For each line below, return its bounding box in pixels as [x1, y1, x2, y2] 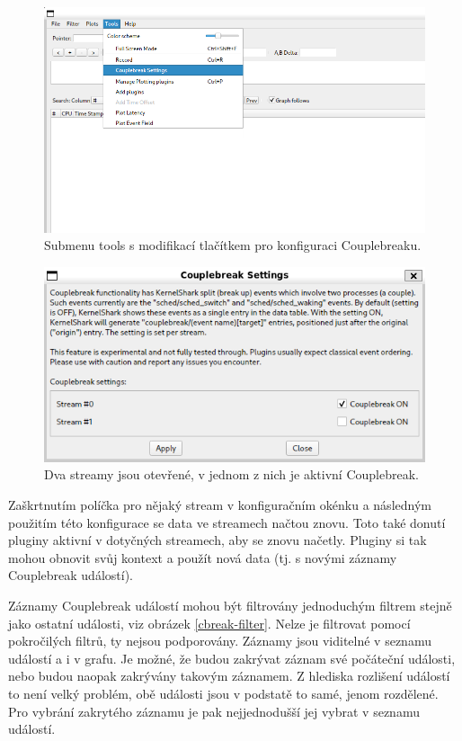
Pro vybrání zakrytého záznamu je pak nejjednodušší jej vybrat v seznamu [8, 701, 420, 720]
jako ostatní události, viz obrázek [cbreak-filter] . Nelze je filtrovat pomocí [8, 613, 411, 632]
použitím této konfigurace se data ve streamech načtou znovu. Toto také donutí [8, 513, 446, 531]
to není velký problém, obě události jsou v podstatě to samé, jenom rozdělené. [8, 684, 439, 703]
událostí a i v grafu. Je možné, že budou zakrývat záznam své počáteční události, [8, 648, 456, 667]
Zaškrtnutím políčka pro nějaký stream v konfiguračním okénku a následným [8, 495, 431, 514]
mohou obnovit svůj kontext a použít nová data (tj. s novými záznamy [8, 548, 397, 567]
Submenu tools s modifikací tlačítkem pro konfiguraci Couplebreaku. [44, 236, 422, 254]
